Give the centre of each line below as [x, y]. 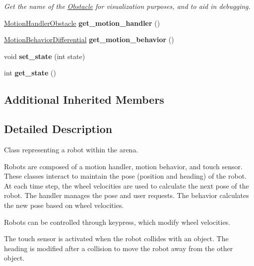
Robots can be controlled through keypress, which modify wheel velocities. [117, 222]
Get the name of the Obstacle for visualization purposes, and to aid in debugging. [127, 6]
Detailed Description [58, 129]
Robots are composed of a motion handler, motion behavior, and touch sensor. [123, 166]
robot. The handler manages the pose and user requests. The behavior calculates [127, 195]
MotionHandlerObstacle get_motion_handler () [82, 23]
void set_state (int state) [45, 56]
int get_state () [30, 73]
